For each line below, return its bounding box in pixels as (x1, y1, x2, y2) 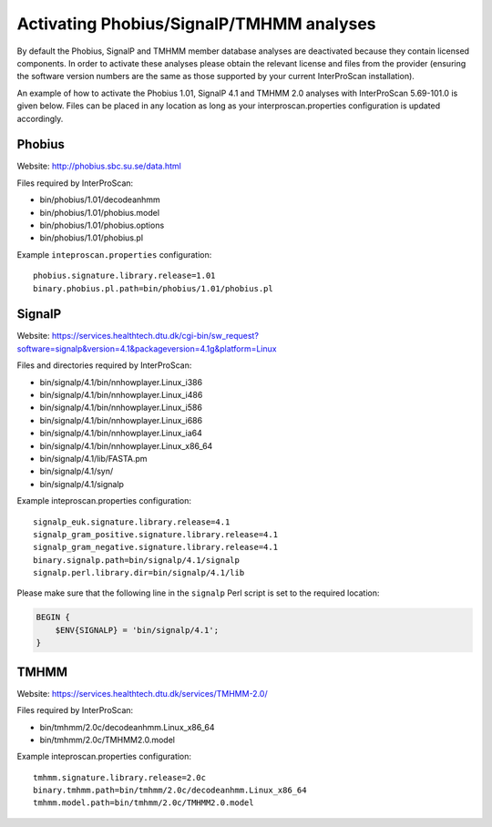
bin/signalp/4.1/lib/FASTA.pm (39, 453, 148, 464)
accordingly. (16, 113, 64, 124)
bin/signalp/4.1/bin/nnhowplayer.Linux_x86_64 (39, 440, 213, 451)
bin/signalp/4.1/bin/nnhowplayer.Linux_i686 (39, 414, 203, 425)
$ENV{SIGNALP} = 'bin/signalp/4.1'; (55, 625, 219, 635)
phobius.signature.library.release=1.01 (33, 271, 216, 281)
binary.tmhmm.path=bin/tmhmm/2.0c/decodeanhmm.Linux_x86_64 (33, 785, 307, 796)
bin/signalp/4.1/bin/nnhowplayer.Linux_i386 (39, 376, 203, 387)
